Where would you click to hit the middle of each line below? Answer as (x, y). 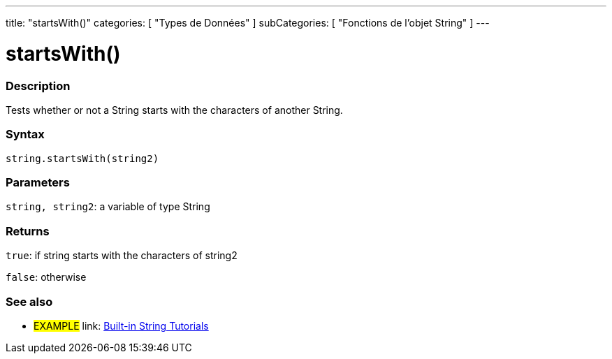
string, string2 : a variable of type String (108, 207)
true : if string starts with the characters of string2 (122, 256)
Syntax (25, 134)
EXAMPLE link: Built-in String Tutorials (121, 325)
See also (29, 301)
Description (38, 86)
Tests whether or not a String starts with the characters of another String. (174, 110)
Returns (28, 231)
